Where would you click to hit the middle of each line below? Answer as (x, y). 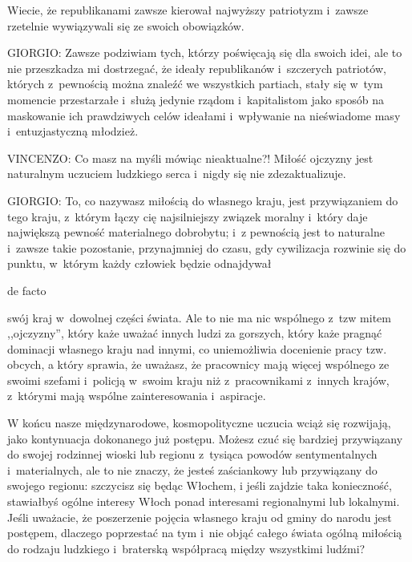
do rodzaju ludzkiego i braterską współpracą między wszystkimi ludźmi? (186, 548)
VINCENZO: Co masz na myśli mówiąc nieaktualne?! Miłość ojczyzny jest (190, 158)
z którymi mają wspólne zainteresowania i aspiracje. (137, 396)
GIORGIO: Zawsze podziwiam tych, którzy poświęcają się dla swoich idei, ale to (205, 53)
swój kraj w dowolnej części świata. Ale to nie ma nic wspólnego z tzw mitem (199, 317)
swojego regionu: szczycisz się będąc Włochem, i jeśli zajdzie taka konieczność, (200, 485)
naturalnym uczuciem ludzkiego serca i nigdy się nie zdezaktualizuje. (177, 174)
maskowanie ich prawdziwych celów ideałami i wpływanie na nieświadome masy (204, 115)
